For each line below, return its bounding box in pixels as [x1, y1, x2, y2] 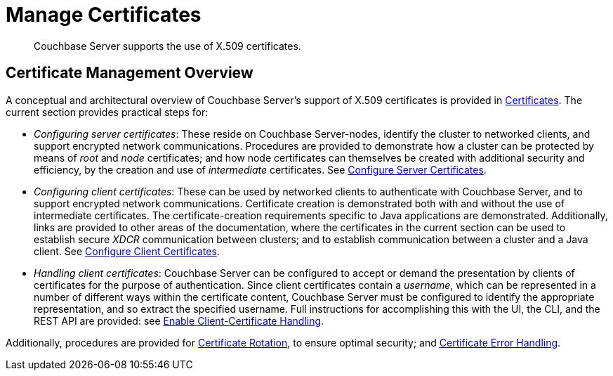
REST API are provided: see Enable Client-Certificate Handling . [34, 314, 324, 327]
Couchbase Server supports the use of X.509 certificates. [34, 39, 301, 52]
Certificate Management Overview [6, 64, 253, 82]
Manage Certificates [6, 3, 202, 27]
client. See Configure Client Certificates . [34, 245, 220, 257]
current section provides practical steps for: [6, 105, 209, 118]
